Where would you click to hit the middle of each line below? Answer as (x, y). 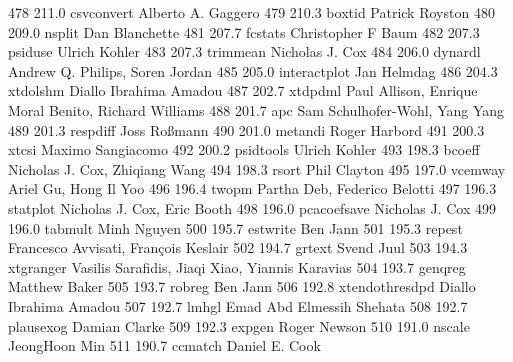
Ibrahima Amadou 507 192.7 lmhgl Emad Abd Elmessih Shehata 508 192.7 (238, 305)
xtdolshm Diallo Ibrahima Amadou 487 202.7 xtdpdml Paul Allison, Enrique (243, 90)
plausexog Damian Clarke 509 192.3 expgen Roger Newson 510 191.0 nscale (239, 325)
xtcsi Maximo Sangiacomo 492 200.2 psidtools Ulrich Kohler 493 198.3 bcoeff (244, 149)
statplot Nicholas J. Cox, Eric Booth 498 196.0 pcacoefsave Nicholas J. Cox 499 (252, 207)
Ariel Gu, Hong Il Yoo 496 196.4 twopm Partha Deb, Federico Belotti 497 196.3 (252, 188)
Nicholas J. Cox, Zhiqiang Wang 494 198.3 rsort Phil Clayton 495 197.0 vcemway (257, 168)
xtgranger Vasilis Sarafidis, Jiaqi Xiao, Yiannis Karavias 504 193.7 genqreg (237, 266)
